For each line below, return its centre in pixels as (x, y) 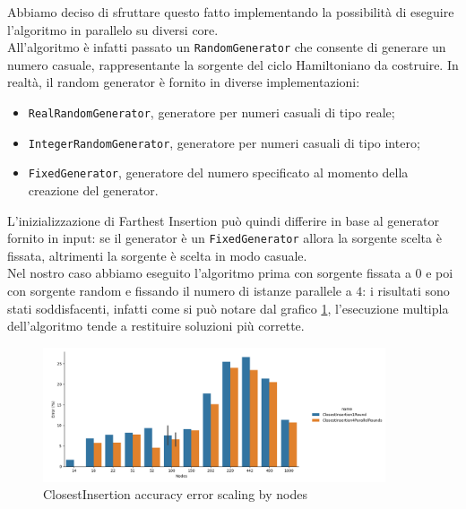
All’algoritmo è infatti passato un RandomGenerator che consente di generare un (227, 47)
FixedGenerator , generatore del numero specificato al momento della (218, 173)
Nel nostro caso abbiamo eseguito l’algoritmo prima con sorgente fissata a (209, 273)
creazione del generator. (93, 190)
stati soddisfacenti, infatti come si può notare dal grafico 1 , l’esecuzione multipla (228, 308)
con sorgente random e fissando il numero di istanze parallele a (180, 291)
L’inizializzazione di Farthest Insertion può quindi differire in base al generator (223, 220)
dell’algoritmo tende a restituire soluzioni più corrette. (156, 326)
